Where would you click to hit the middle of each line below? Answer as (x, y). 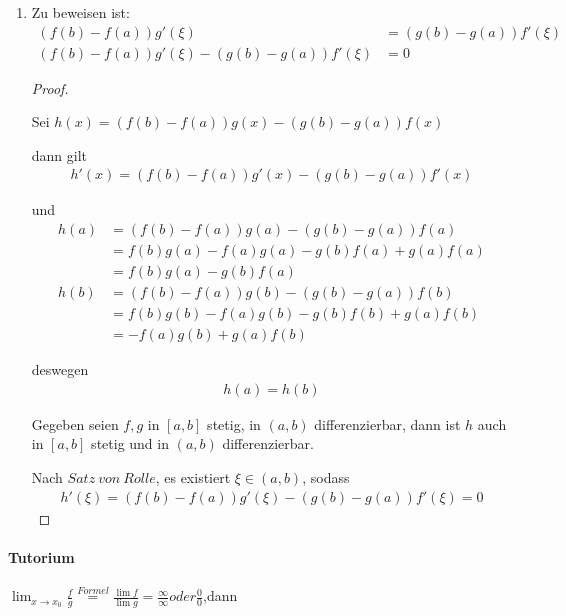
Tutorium (41, 556)
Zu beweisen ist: (80, 12)
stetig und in (130, 443)
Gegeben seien (75, 423)
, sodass (326, 477)
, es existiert (193, 477)
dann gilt (59, 154)
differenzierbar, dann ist (387, 423)
